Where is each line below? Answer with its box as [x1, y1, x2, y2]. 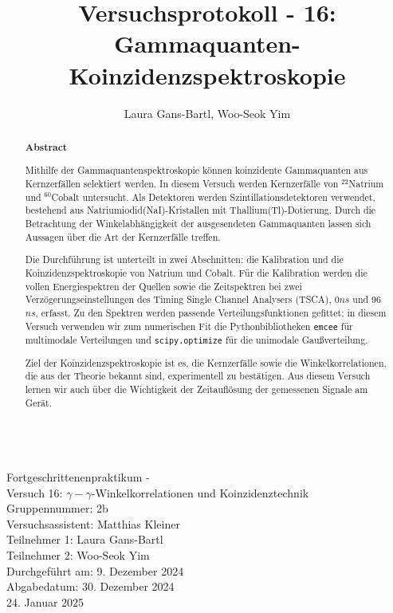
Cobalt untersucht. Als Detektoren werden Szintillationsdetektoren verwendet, [51, 190, 375, 203]
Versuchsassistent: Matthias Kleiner [6, 515, 180, 532]
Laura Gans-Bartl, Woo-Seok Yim [124, 104, 291, 121]
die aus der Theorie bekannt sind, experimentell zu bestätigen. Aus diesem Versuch [25, 369, 371, 383]
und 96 [352, 293, 381, 306]
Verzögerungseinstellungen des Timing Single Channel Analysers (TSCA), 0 [25, 293, 340, 306]
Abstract [25, 139, 68, 154]
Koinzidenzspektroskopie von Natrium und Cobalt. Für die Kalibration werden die [25, 265, 367, 279]
